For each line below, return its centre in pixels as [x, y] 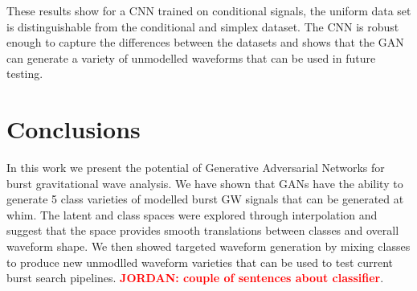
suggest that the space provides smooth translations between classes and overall [203, 230]
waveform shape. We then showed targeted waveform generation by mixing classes [208, 246]
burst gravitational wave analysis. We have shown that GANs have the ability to [205, 183]
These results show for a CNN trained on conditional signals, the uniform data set [209, 10]
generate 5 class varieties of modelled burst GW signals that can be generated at [205, 199]
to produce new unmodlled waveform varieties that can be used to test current [200, 262]
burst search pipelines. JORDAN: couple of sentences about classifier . [195, 278]
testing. [25, 74]
